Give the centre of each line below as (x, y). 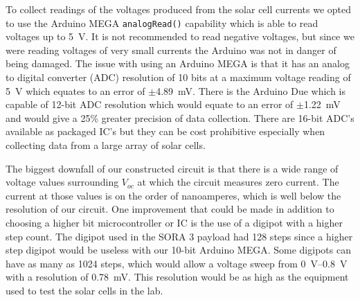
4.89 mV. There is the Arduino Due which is (251, 90)
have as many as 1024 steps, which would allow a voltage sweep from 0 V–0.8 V (177, 263)
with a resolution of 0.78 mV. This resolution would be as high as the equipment (177, 277)
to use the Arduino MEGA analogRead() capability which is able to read (162, 23)
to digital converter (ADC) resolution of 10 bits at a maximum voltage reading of (178, 77)
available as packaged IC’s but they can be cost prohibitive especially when (165, 131)
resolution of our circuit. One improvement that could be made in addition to (170, 209)
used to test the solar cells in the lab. (84, 290)
